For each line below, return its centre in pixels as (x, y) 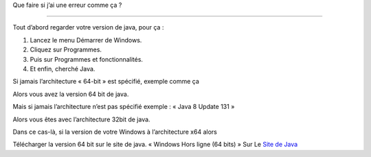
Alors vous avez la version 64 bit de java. (71, 94)
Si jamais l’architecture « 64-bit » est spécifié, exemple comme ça (106, 82)
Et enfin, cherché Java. (63, 69)
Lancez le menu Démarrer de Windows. (86, 40)
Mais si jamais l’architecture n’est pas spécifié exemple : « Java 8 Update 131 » (124, 107)
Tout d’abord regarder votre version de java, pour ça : (88, 27)
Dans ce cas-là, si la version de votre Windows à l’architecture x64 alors (115, 132)
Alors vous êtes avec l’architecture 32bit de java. (81, 119)
